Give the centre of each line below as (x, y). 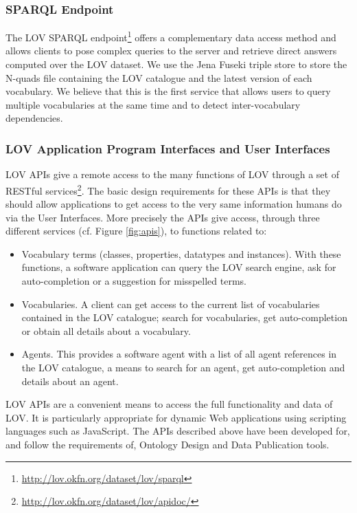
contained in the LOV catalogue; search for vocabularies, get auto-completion (184, 317)
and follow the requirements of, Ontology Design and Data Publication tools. (168, 444)
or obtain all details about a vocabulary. (106, 330)
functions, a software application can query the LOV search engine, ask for (179, 267)
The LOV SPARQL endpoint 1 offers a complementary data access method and (171, 36)
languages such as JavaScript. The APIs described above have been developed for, (178, 431)
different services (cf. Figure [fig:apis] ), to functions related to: (136, 231)
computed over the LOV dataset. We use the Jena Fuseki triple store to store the (176, 64)
